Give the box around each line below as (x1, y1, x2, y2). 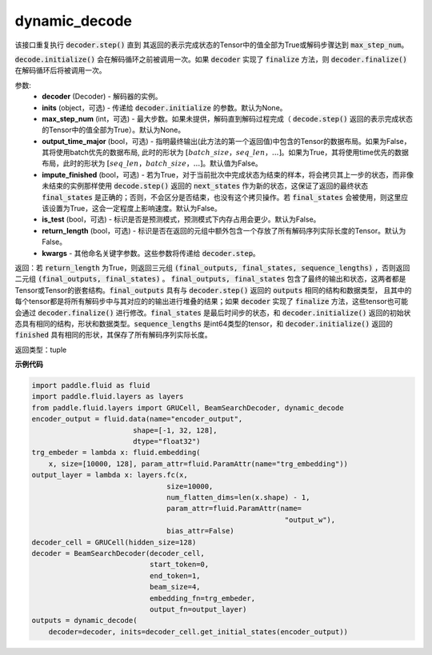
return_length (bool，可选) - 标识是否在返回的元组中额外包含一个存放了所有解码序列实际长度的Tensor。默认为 (42, 226, 406, 235)
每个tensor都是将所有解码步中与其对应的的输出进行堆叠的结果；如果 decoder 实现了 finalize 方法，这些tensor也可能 (14, 297, 409, 306)
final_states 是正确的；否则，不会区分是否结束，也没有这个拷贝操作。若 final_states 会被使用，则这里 (42, 192, 402, 202)
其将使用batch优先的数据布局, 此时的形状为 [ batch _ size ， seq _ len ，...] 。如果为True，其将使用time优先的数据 (42, 148, 410, 158)
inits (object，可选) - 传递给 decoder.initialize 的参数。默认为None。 (42, 102, 287, 112)
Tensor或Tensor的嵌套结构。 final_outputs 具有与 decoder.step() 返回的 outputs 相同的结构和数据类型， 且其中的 (14, 285, 412, 295)
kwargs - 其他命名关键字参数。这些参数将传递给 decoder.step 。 (42, 248, 260, 258)
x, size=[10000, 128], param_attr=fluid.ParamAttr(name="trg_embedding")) (48, 459, 348, 468)
